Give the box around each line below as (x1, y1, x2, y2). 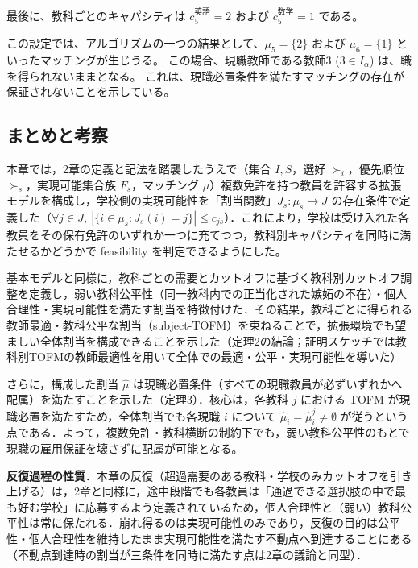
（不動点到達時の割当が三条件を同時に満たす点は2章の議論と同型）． (6, 545, 367, 562)
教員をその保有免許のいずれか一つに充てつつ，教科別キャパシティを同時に (6, 226, 400, 243)
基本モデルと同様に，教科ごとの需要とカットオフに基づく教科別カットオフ (6, 269, 401, 286)
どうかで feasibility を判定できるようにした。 (51, 242, 287, 259)
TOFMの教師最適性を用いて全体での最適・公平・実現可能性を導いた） (28, 348, 402, 365)
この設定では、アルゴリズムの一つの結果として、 (6, 35, 265, 52)
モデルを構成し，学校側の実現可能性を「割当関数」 (6, 192, 277, 209)
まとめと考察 (6, 122, 108, 147)
